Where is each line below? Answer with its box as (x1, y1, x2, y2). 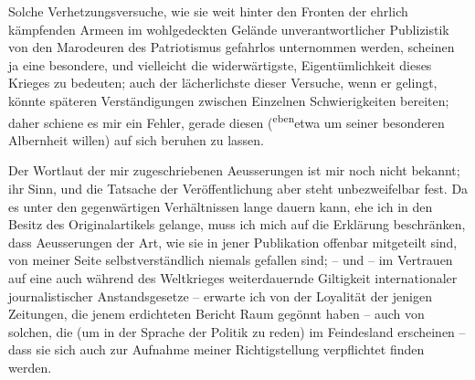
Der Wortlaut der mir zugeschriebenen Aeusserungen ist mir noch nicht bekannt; (8, 161, 460, 180)
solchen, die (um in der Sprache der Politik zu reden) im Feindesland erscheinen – (8, 322, 466, 341)
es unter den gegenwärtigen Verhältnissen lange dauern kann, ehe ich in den (8, 196, 433, 216)
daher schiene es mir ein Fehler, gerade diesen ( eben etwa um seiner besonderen (8, 110, 445, 132)
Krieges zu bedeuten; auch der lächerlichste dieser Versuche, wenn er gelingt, (8, 73, 438, 92)
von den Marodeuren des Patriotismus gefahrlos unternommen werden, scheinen (8, 37, 455, 57)
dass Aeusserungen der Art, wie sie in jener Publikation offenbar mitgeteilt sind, (8, 232, 458, 251)
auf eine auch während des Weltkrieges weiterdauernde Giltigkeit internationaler (8, 268, 458, 287)
